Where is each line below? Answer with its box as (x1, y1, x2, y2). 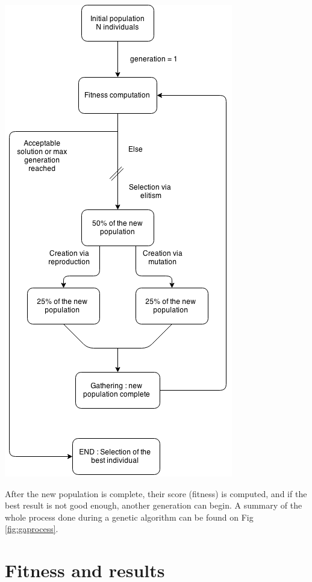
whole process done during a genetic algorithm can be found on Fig (5, 510, 254, 523)
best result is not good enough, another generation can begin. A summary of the (5, 499, 302, 512)
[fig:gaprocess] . (5, 522, 58, 535)
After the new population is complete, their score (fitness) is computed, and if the (5, 487, 307, 500)
